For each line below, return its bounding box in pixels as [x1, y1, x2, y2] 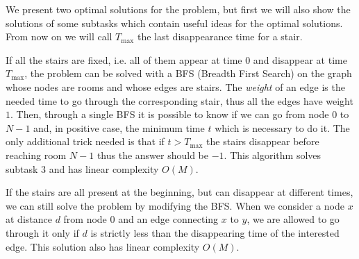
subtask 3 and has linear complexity [6, 161, 159, 176]
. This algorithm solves [224, 147, 322, 162]
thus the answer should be [97, 147, 208, 162]
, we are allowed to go [247, 212, 340, 226]
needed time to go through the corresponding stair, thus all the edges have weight [6, 93, 353, 108]
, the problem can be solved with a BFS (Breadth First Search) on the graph [24, 66, 352, 81]
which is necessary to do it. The [215, 120, 350, 135]
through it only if [6, 225, 79, 240]
